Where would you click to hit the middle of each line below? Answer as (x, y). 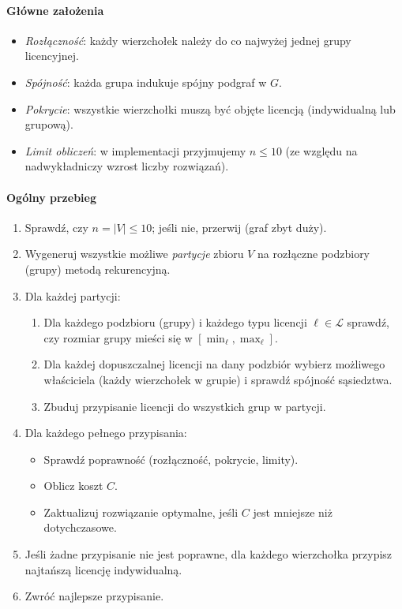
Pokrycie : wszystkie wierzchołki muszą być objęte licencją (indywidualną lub (210, 108)
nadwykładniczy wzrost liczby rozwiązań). (127, 166)
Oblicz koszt (73, 486)
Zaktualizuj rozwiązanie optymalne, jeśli (141, 512)
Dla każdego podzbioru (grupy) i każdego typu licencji (175, 322)
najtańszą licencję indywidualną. (103, 569)
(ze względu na (321, 150)
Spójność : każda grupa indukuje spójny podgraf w (146, 82)
